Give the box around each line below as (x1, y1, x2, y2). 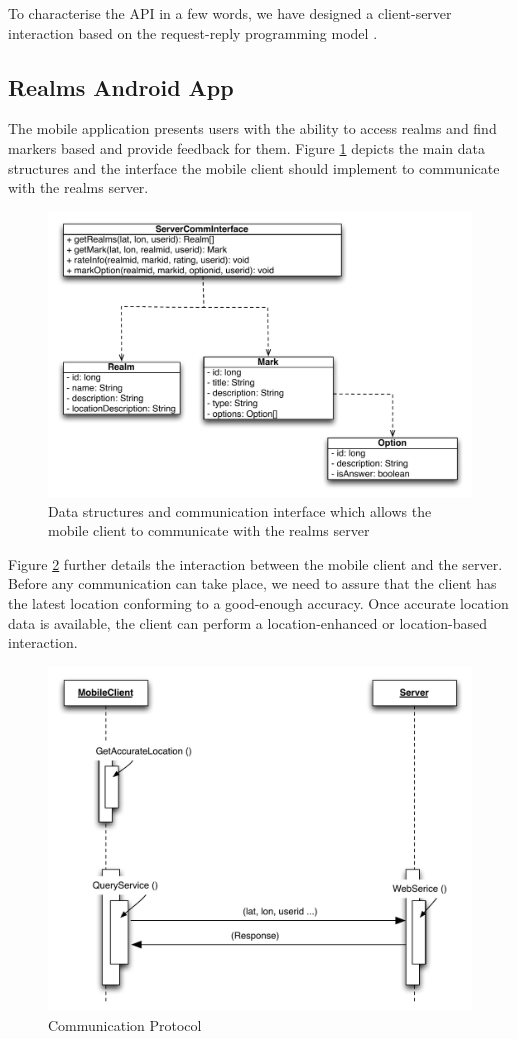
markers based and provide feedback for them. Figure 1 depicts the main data (8, 137, 486, 158)
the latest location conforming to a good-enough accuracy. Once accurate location (8, 593, 509, 614)
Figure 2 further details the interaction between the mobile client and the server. (8, 553, 503, 574)
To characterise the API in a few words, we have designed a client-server (8, 3, 452, 23)
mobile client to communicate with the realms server (48, 520, 370, 541)
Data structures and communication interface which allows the (48, 500, 432, 521)
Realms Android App (8, 71, 234, 102)
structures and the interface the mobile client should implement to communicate (8, 157, 500, 178)
